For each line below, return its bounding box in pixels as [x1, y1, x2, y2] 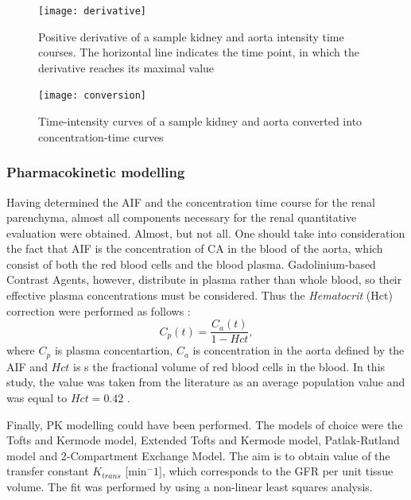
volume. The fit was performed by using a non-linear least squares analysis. [6, 478, 373, 494]
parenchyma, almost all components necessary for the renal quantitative [6, 209, 357, 226]
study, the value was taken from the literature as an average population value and [6, 374, 405, 390]
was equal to [6, 389, 68, 405]
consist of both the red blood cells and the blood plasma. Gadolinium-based [6, 255, 376, 272]
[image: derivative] [38, 6, 147, 17]
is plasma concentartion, [54, 342, 173, 359]
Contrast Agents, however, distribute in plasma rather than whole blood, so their [6, 271, 402, 288]
